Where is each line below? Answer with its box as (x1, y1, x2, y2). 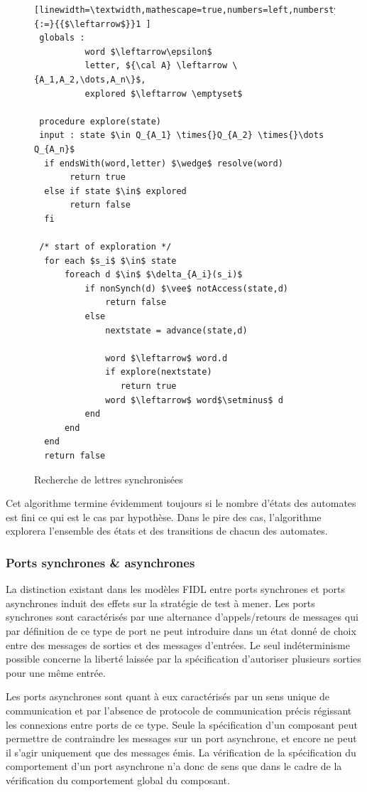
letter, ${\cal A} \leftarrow (84, 60, 228, 71)
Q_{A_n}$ (34, 144, 75, 154)
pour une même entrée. (6, 665, 106, 680)
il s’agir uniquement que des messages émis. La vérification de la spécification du (6, 744, 356, 759)
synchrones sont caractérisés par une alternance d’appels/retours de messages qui (6, 609, 358, 624)
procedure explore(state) (39, 116, 161, 127)
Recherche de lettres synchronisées (34, 471, 183, 486)
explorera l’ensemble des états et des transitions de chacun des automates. (6, 523, 328, 538)
